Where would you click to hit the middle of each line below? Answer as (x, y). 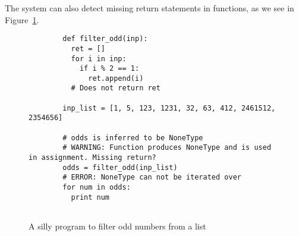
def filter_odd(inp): (105, 39)
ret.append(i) (116, 78)
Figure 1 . (22, 19)
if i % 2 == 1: (109, 69)
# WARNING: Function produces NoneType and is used (167, 148)
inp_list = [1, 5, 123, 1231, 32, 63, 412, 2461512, (169, 108)
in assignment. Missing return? (92, 158)
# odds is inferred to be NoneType (133, 138)
